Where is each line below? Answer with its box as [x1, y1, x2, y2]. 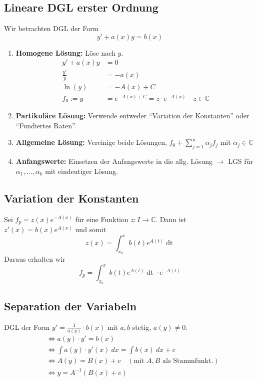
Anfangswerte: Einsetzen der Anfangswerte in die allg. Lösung [15, 156, 213, 166]
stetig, [132, 321, 151, 332]
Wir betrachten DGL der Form [4, 23, 99, 34]
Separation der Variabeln [4, 298, 137, 313]
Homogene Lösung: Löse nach [15, 47, 115, 58]
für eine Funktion [75, 214, 128, 224]
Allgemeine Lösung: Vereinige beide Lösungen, [15, 137, 167, 147]
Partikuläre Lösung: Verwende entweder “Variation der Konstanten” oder [15, 110, 249, 121]
